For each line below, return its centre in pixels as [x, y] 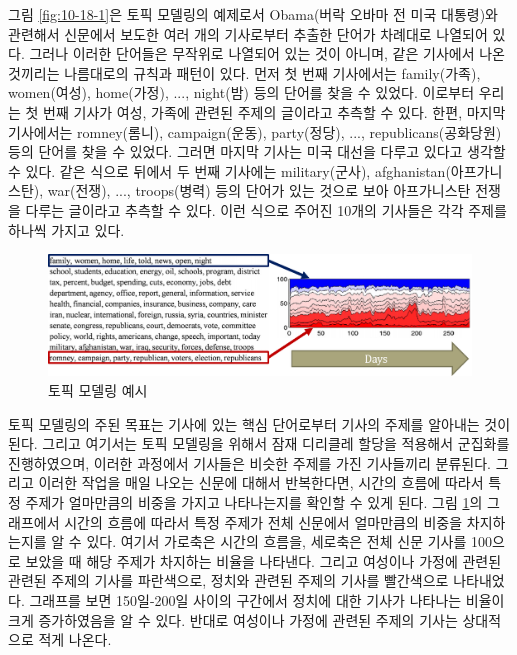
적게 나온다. [75, 639]
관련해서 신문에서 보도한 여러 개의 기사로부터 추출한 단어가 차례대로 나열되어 [248, 33]
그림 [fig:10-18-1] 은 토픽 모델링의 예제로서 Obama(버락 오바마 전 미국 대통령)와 [253, 14]
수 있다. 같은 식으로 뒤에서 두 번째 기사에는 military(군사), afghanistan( [229, 170]
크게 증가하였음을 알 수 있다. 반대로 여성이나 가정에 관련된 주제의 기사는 [233, 619]
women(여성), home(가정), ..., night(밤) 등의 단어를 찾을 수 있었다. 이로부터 [241, 92]
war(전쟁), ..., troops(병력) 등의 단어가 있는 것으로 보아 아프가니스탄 [259, 190]
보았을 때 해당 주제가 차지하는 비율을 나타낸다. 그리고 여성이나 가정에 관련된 [263, 560]
